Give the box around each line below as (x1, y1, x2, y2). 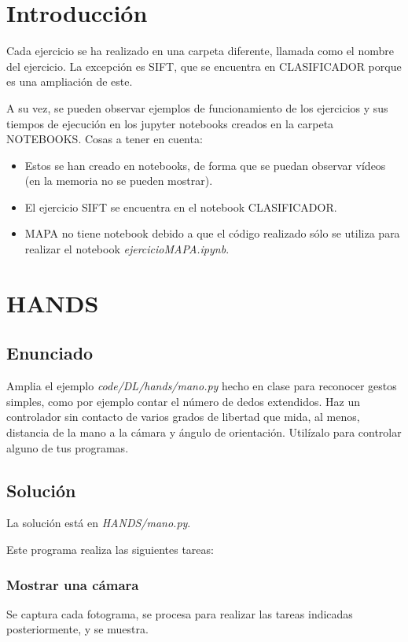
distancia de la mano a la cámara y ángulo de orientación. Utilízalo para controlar (6, 424, 402, 441)
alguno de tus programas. (6, 439, 129, 456)
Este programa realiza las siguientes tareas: (6, 541, 214, 557)
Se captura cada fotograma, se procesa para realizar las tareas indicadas (6, 605, 353, 622)
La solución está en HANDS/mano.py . (6, 515, 191, 531)
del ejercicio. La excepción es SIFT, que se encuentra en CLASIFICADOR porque (6, 57, 402, 74)
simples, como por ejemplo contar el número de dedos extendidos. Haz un (6, 393, 360, 409)
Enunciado (6, 341, 94, 365)
